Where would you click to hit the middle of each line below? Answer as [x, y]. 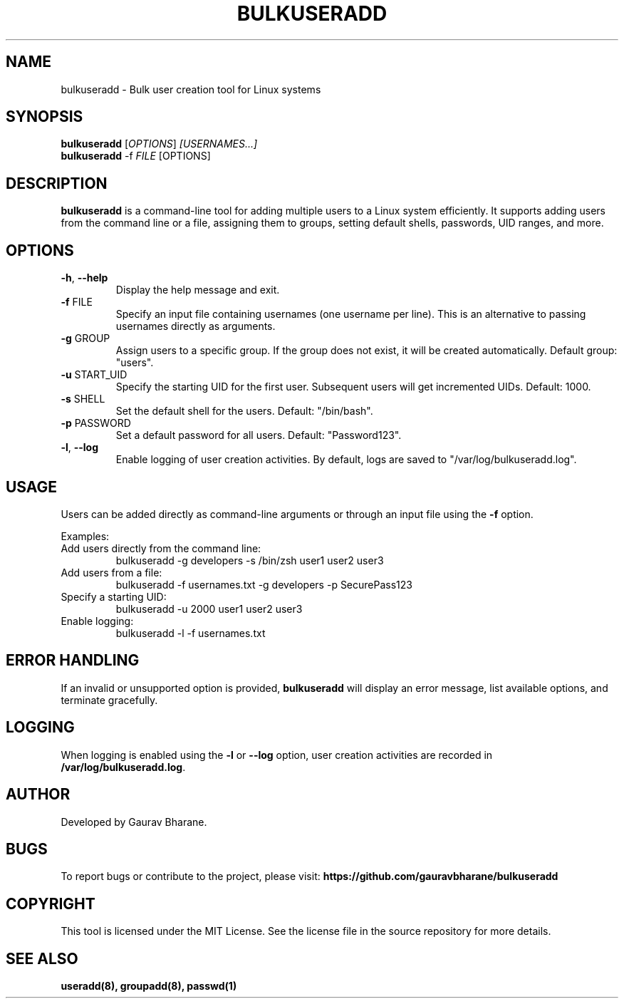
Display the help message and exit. [198, 290]
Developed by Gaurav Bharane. [134, 822]
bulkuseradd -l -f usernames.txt [191, 633]
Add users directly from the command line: [161, 548]
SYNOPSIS [45, 117]
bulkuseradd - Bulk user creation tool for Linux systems [191, 89]
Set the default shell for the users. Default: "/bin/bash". [244, 411]
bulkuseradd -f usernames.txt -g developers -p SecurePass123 [264, 584]
